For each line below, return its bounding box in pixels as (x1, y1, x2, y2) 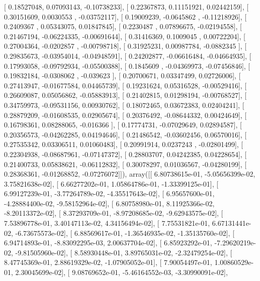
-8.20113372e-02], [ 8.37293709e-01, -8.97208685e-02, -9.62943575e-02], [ (4, 208, 223, 218)
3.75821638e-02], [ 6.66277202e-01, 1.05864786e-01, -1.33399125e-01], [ (4, 178, 219, 189)
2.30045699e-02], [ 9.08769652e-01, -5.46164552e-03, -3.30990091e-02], (15, 267, 228, 277)
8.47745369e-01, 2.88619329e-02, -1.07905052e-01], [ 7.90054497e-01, (4, 257, 212, 267)
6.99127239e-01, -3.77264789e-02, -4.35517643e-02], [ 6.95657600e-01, (4, 188, 215, 199)
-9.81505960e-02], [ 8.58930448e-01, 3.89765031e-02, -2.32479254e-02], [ (15, 247, 232, 257)
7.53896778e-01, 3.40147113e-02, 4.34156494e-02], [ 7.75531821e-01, (4, 218, 210, 228)
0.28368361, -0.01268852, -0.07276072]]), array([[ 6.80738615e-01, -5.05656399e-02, (4, 169, 255, 179)
